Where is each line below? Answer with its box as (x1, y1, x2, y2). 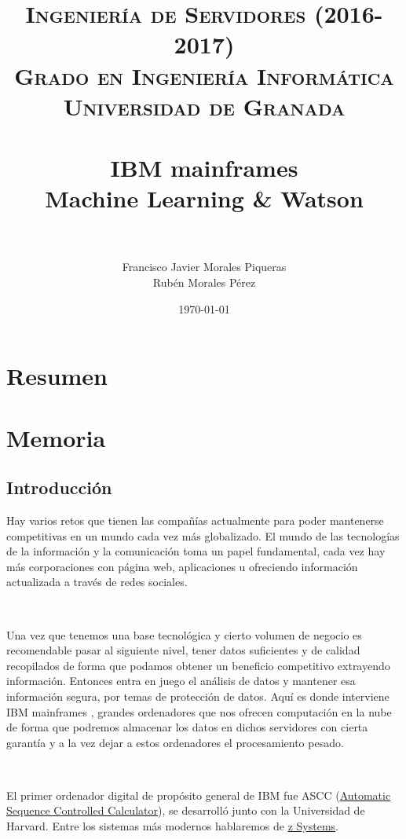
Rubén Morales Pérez (152, 274, 256, 291)
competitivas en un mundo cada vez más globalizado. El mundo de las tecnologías (6, 527, 400, 544)
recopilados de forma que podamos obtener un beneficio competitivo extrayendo (6, 657, 390, 673)
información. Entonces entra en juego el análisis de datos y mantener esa (6, 672, 356, 689)
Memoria (6, 421, 106, 453)
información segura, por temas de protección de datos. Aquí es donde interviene (6, 687, 390, 704)
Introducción (6, 475, 112, 500)
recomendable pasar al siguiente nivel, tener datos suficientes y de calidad (6, 642, 360, 658)
